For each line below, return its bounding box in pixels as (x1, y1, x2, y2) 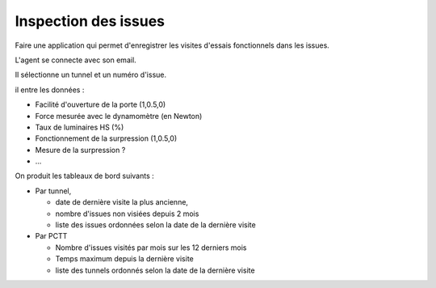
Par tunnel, (35, 186, 72, 196)
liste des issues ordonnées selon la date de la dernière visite (55, 220, 256, 230)
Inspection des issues (15, 12, 166, 30)
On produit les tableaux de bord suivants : (15, 171, 155, 181)
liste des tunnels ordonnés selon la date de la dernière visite (55, 265, 255, 275)
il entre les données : (15, 85, 85, 95)
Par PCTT (35, 231, 68, 241)
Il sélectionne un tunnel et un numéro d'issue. (15, 70, 167, 80)
